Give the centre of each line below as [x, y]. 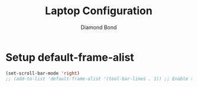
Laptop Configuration [99, 11]
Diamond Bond [99, 27]
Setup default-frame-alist [70, 57]
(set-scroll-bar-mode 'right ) [43, 73]
